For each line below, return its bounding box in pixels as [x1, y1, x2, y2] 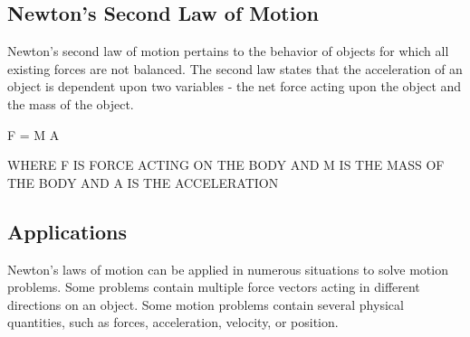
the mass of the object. [7, 94, 134, 113]
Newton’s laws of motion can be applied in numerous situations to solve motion [7, 259, 448, 278]
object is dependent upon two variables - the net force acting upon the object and [7, 77, 462, 96]
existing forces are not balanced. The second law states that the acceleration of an [7, 59, 463, 78]
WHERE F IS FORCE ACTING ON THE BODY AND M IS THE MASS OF [7, 155, 445, 174]
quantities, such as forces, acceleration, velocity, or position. [7, 313, 339, 332]
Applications [7, 217, 128, 245]
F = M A [7, 125, 60, 144]
